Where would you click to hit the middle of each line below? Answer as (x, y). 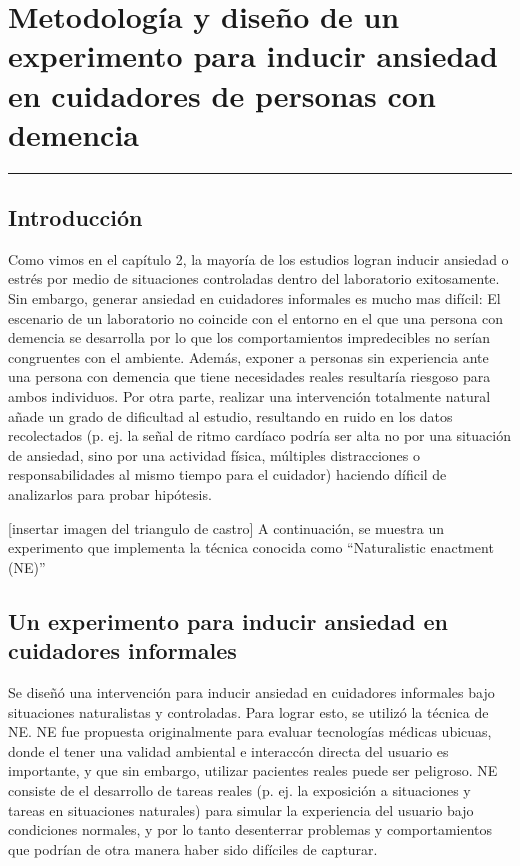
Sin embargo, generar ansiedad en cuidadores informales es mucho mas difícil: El (254, 298)
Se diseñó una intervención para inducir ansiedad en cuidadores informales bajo (251, 691)
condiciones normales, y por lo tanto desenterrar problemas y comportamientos (250, 829)
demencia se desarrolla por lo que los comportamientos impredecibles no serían (249, 337)
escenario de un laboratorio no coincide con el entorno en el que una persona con (256, 317)
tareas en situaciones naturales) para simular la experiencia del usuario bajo (241, 809)
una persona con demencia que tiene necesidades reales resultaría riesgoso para (249, 376)
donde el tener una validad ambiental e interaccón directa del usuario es (228, 750)
